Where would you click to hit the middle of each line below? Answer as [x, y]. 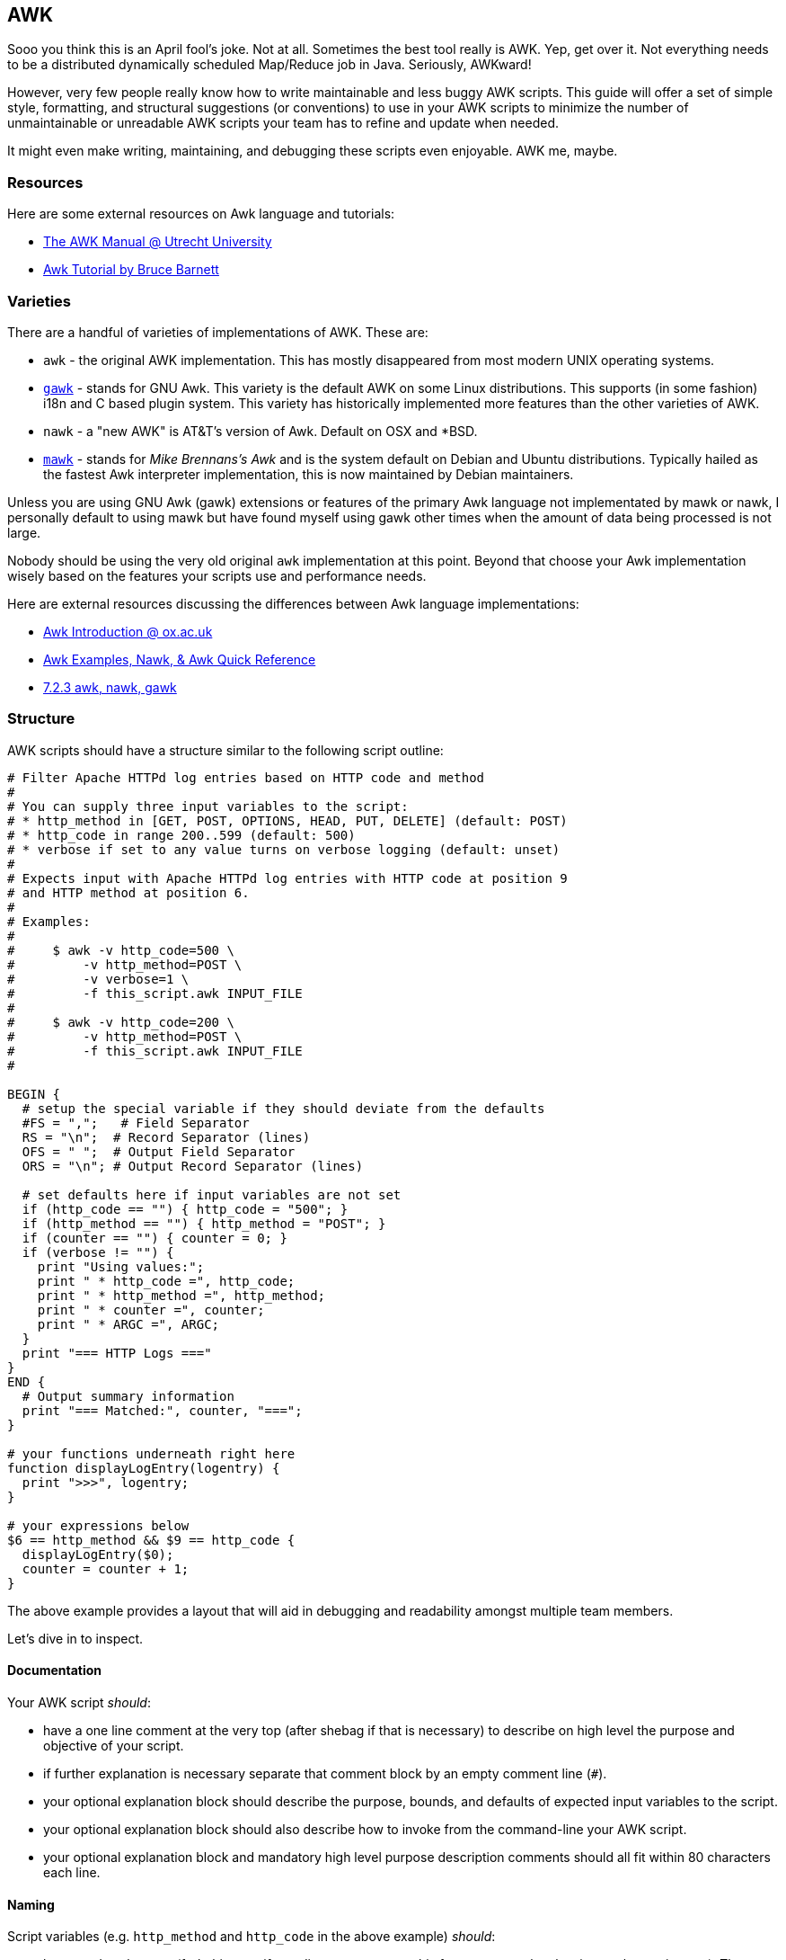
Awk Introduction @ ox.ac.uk [128, 631]
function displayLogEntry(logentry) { [144, 1468]
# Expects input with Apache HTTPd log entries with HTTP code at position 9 [287, 878]
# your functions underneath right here [151, 1453]
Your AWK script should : [79, 1702]
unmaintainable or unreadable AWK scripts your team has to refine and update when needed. [283, 123]
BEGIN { [34, 1094]
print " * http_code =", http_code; [166, 1281]
